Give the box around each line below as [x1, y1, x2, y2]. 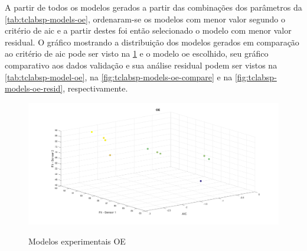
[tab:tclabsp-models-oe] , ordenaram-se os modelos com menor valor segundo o [5, 12, 286, 25]
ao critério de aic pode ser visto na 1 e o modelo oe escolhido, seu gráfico [5, 47, 269, 60]
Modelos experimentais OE [28, 234, 126, 247]
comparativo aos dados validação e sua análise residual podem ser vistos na [5, 58, 277, 71]
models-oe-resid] [5, 82, 63, 94]
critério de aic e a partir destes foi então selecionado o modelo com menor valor [5, 24, 292, 37]
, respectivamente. [63, 82, 128, 94]
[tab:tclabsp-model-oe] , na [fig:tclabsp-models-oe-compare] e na [5, 70, 233, 83]
